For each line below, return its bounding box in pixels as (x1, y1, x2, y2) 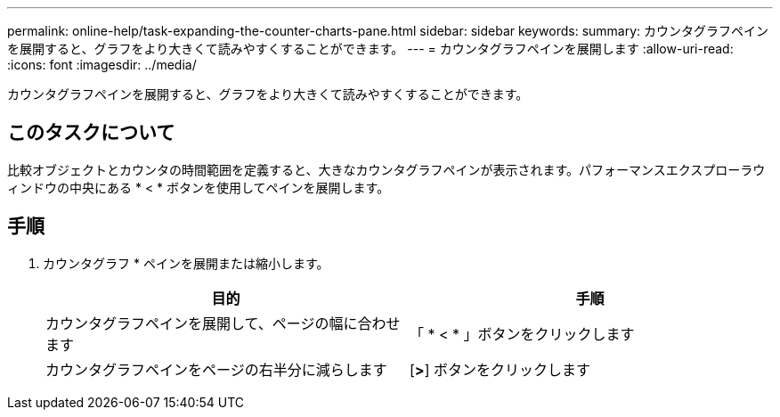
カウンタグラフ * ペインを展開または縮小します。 (43, 255, 329, 271)
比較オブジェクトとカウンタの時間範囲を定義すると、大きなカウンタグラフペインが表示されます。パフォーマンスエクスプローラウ (7, 161, 766, 177)
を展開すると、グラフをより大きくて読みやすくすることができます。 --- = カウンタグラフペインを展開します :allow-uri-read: (7, 41, 734, 56)
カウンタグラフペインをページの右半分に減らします (45, 360, 387, 379)
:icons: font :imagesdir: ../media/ (7, 57, 197, 72)
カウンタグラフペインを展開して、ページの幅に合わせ (45, 314, 401, 332)
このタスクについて (7, 121, 175, 144)
